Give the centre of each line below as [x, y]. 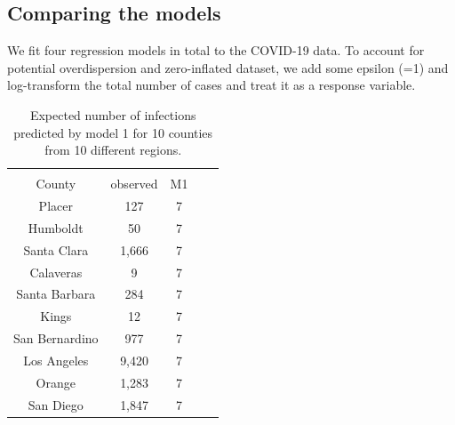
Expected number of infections [113, 114]
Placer [56, 206]
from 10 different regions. [113, 150]
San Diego [56, 404]
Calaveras [56, 272]
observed [134, 184]
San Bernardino [56, 338]
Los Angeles [56, 361]
